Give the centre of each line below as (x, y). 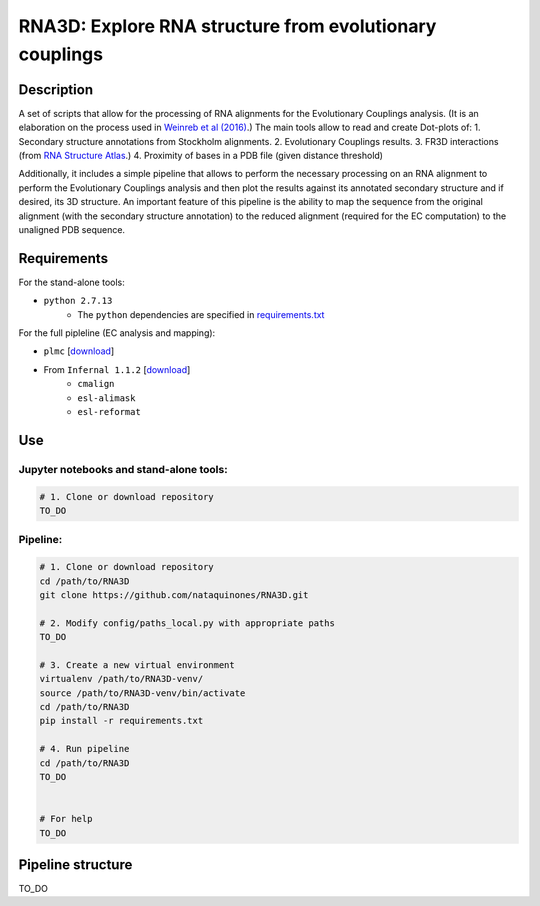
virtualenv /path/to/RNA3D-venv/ (121, 679)
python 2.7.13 (78, 301)
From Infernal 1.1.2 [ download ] (117, 369)
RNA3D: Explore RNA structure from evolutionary (227, 26)
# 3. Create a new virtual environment (137, 664)
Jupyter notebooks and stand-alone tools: (123, 469)
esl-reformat (109, 412)
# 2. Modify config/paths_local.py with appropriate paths (187, 623)
